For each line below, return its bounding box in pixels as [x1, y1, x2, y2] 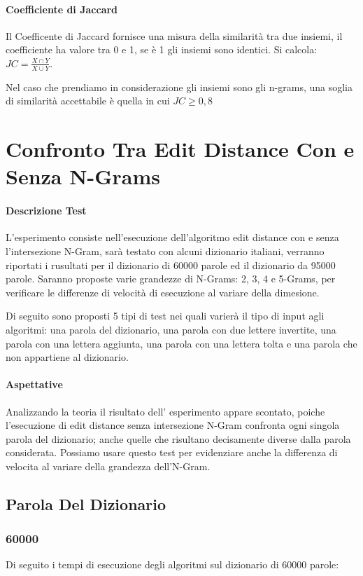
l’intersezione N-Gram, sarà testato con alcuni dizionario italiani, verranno [6, 243, 325, 258]
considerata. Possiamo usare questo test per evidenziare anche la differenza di [6, 445, 338, 460]
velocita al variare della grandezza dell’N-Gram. [6, 458, 211, 473]
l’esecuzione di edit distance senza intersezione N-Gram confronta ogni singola [6, 418, 340, 432]
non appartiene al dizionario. [6, 350, 129, 364]
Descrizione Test [6, 203, 87, 218]
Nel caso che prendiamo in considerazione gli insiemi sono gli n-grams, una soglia [6, 79, 353, 94]
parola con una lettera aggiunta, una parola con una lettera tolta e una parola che [6, 336, 357, 350]
